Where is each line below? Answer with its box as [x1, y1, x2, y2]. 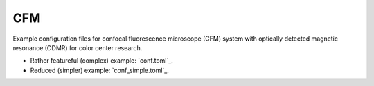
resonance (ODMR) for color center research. [12, 43, 143, 52]
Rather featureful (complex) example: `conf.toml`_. [30, 56, 173, 65]
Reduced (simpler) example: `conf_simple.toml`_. [30, 66, 169, 74]
